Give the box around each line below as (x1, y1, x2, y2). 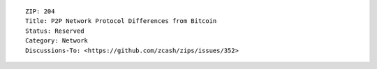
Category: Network (25, 37, 89, 45)
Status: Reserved (25, 26, 84, 35)
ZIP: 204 (25, 8, 55, 15)
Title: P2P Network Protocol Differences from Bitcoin (25, 17, 217, 25)
